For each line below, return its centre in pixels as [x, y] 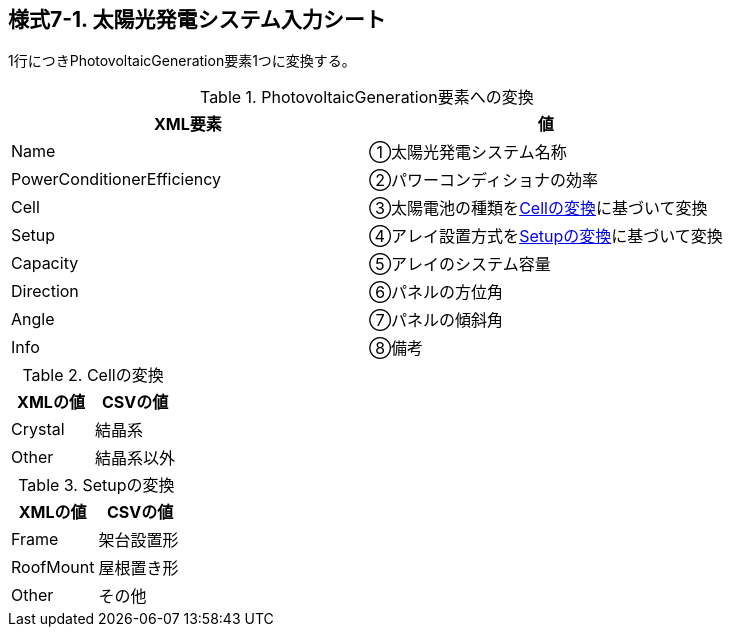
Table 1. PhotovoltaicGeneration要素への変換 [366, 97]
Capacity [45, 263]
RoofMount [53, 567]
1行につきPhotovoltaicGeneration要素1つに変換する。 [182, 61]
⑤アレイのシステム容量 [459, 264]
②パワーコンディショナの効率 [483, 180]
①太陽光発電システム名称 [467, 152]
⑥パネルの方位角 [436, 292]
